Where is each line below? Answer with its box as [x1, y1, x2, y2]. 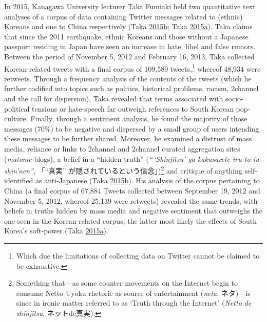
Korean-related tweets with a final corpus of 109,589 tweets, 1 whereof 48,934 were [4, 61, 261, 74]
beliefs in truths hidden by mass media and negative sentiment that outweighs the [4, 205, 262, 216]
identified [4, 175, 33, 186]
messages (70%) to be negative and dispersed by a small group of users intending [4, 123, 259, 134]
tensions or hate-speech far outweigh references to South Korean [32, 103, 234, 114]
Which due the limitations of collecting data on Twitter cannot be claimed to [16, 250, 260, 261]
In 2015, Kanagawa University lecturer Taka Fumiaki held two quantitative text [4, 1, 256, 11]
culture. [4, 113, 28, 124]
